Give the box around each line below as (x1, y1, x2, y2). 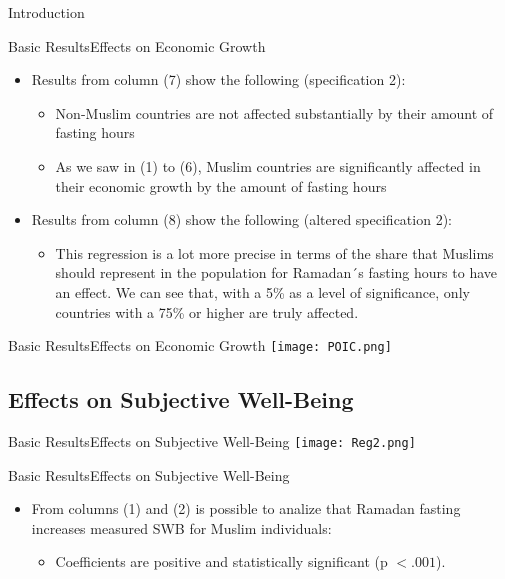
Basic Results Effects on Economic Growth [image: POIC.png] (8, 335, 392, 356)
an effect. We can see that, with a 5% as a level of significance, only (55, 281, 470, 302)
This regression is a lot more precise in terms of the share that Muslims (55, 242, 494, 263)
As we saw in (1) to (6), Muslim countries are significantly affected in (55, 155, 481, 176)
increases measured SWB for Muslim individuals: (31, 517, 332, 538)
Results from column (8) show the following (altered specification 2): (31, 209, 452, 230)
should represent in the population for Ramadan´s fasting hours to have (55, 262, 497, 283)
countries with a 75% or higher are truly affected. (55, 301, 359, 322)
